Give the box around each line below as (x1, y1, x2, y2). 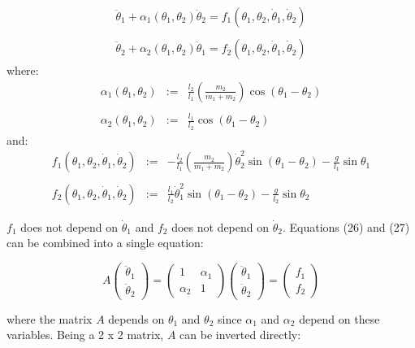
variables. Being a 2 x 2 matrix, (6, 326, 164, 343)
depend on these (299, 310, 380, 327)
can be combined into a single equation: (6, 234, 204, 251)
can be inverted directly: (179, 326, 301, 343)
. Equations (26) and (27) (282, 218, 410, 235)
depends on (108, 310, 165, 327)
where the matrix (6, 310, 93, 327)
